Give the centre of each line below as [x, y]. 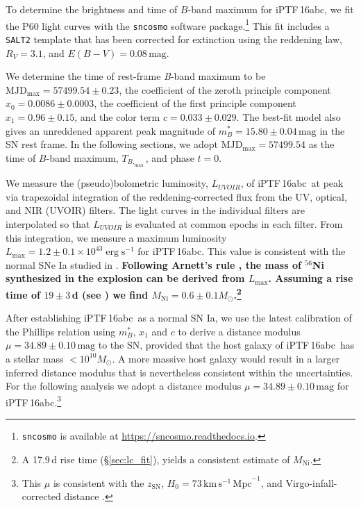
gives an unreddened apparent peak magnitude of [110, 130]
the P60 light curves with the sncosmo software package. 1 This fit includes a [168, 24]
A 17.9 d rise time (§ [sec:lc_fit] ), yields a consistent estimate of [156, 459]
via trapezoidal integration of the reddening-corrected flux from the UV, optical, [176, 196]
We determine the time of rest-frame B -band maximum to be [136, 76]
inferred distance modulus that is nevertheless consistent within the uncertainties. [179, 372]
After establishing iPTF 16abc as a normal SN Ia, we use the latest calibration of [179, 318]
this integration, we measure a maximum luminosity [116, 237]
